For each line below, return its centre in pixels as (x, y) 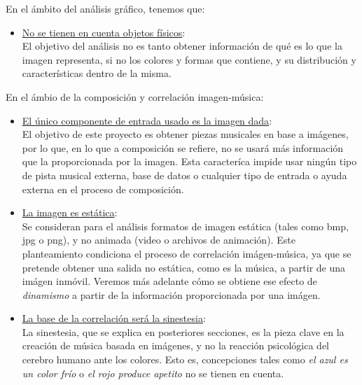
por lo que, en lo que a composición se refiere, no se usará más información (183, 147)
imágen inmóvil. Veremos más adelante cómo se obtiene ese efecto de (169, 281)
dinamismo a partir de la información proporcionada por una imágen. (171, 294)
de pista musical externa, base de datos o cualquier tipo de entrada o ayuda (185, 175)
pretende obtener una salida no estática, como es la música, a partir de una (184, 267)
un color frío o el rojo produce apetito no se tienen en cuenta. (153, 373)
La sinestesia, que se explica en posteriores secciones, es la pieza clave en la (183, 331)
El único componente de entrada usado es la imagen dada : (147, 120)
